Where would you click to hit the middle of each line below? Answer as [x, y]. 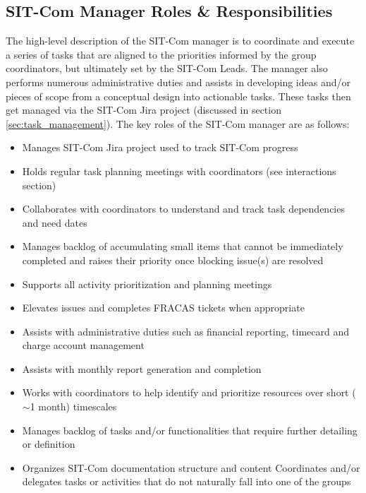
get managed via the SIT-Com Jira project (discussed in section [144, 110]
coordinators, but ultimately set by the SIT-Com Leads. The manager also [167, 68]
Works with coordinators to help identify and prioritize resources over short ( [189, 392]
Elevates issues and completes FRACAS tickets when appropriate [163, 308]
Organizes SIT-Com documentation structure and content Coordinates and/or [191, 467]
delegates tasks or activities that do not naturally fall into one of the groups [187, 481]
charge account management [83, 345]
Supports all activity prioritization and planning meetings [147, 284]
